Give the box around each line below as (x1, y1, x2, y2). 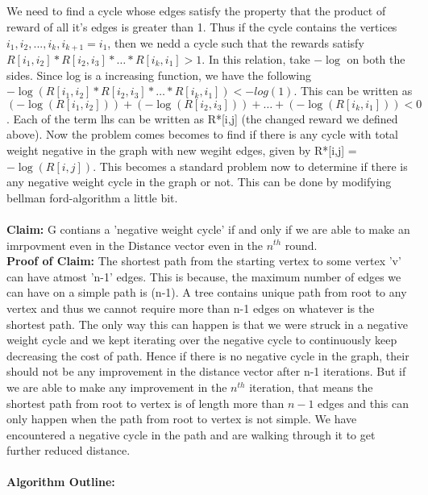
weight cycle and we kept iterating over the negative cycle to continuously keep (6, 331, 397, 348)
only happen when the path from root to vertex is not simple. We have (6, 410, 357, 427)
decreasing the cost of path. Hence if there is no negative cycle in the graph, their (6, 347, 409, 364)
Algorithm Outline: (6, 473, 115, 490)
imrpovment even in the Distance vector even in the (6, 236, 264, 253)
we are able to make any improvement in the (6, 378, 227, 395)
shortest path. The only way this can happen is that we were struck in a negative (6, 315, 408, 332)
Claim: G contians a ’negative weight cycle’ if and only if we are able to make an (6, 220, 410, 237)
